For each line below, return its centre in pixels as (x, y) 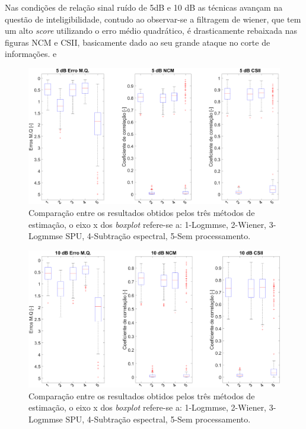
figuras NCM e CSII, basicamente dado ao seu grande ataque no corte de (138, 42)
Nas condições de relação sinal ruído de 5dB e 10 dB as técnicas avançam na (144, 7)
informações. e (31, 54)
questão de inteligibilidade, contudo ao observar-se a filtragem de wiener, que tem (153, 19)
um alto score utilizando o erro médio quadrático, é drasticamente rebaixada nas (151, 31)
